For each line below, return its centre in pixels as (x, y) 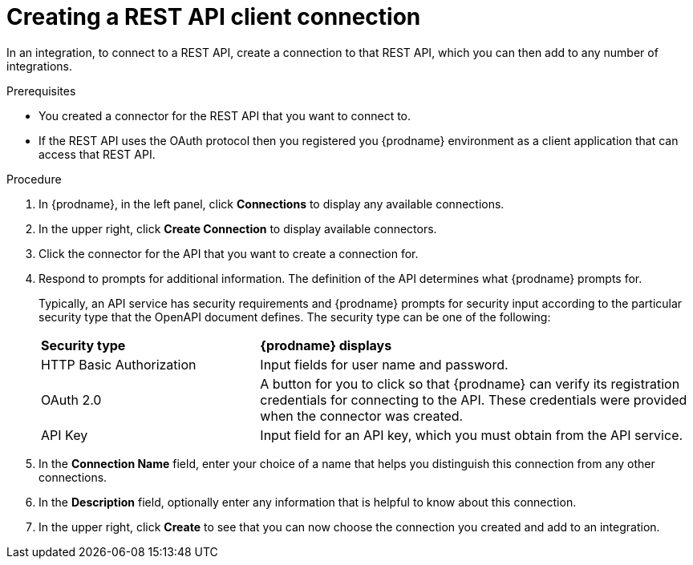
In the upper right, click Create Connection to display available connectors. (238, 228)
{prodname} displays (326, 345)
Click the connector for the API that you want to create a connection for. (229, 253)
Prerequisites (41, 91)
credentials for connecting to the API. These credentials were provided (474, 400)
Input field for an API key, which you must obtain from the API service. (472, 435)
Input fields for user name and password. (384, 364)
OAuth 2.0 (71, 400)
